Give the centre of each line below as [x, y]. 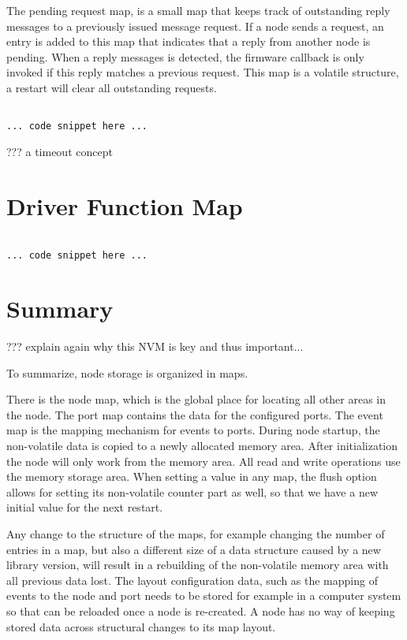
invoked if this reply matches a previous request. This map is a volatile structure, [203, 72]
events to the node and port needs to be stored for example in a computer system [204, 595]
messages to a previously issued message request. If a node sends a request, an [195, 26]
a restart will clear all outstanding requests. [112, 87]
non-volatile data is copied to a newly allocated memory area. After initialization [202, 445]
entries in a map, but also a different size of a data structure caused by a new [194, 549]
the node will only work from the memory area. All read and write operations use [203, 461]
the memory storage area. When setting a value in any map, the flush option [192, 476]
